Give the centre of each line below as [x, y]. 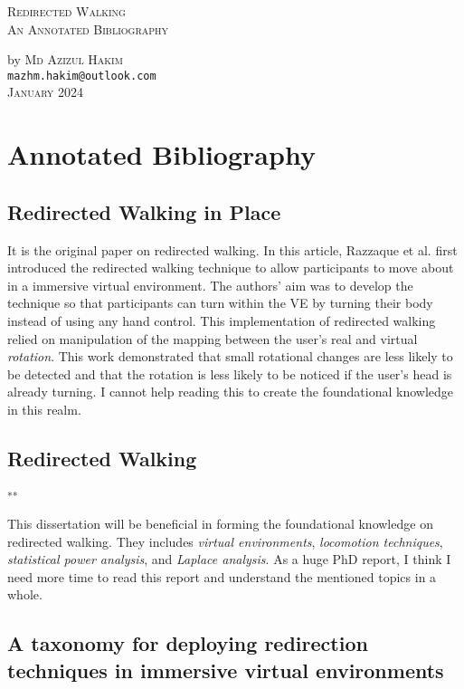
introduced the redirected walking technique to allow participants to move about [231, 268]
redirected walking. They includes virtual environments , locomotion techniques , [225, 541]
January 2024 [45, 92]
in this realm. [44, 409]
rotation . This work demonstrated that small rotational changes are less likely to [230, 356]
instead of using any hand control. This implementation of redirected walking [222, 320]
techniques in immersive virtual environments [226, 670]
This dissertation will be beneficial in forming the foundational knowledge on [220, 524]
